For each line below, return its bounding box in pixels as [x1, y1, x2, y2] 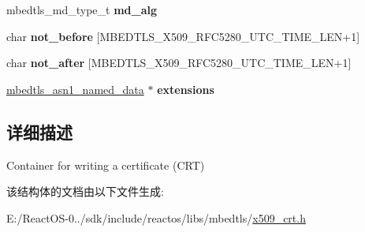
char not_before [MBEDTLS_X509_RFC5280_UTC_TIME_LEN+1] [6, 28, 360, 44]
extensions [157, 80, 214, 97]
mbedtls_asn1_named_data [6, 80, 144, 97]
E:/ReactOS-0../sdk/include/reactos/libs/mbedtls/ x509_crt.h [6, 209, 306, 226]
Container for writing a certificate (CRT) [6, 156, 205, 173]
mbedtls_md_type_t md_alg [6, 2, 158, 17]
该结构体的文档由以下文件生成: [6, 183, 164, 200]
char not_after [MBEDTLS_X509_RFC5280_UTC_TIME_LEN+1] [6, 54, 352, 71]
